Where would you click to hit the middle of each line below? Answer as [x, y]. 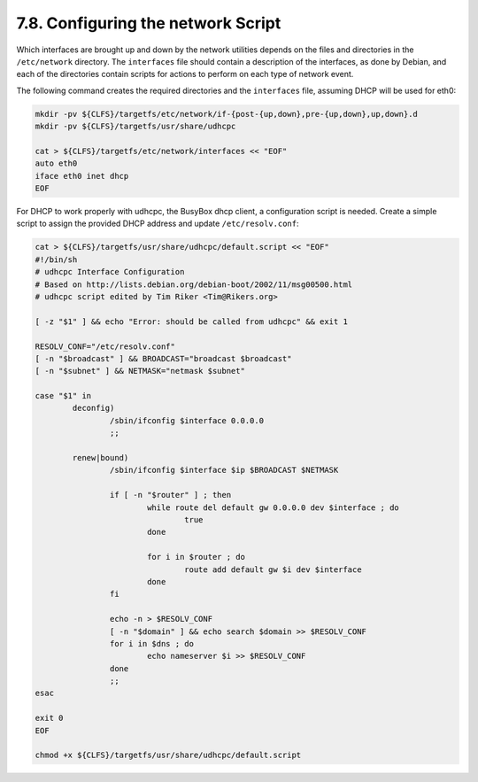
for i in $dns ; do [152, 643]
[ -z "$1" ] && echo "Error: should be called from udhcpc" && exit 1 [192, 321]
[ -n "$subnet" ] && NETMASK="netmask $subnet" [140, 371]
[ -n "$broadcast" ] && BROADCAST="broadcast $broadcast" [163, 358]
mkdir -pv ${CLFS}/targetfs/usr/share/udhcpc [135, 127]
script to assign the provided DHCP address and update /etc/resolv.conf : [158, 224]
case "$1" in [63, 396]
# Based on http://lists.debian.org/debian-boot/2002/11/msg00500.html [194, 284]
